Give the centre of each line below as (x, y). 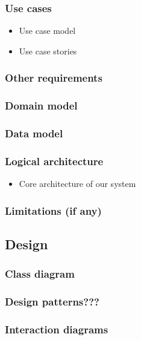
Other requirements (54, 78)
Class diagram (40, 274)
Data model (34, 133)
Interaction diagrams (57, 329)
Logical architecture (54, 161)
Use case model (47, 31)
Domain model (41, 106)
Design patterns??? (52, 302)
